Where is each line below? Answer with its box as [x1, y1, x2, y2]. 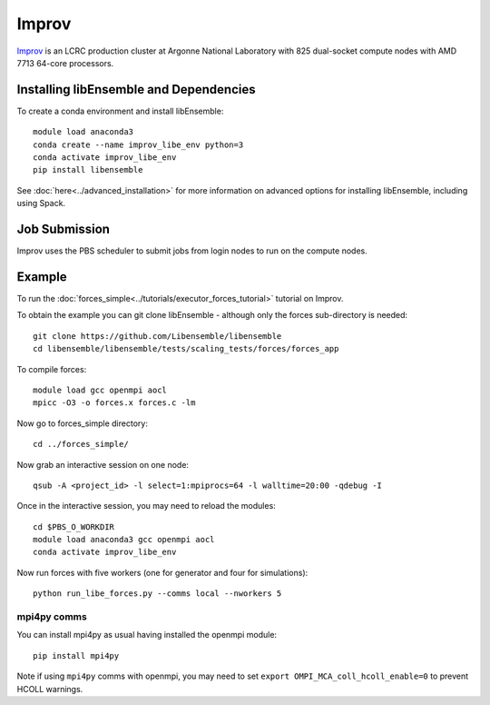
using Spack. [16, 198, 66, 209]
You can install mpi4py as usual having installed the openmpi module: [16, 630, 277, 640]
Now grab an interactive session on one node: [16, 459, 190, 470]
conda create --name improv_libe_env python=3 [33, 139, 244, 150]
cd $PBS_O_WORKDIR [33, 521, 115, 531]
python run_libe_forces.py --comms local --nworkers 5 [33, 589, 282, 599]
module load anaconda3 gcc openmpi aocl [33, 534, 215, 545]
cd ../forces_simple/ [33, 439, 129, 450]
